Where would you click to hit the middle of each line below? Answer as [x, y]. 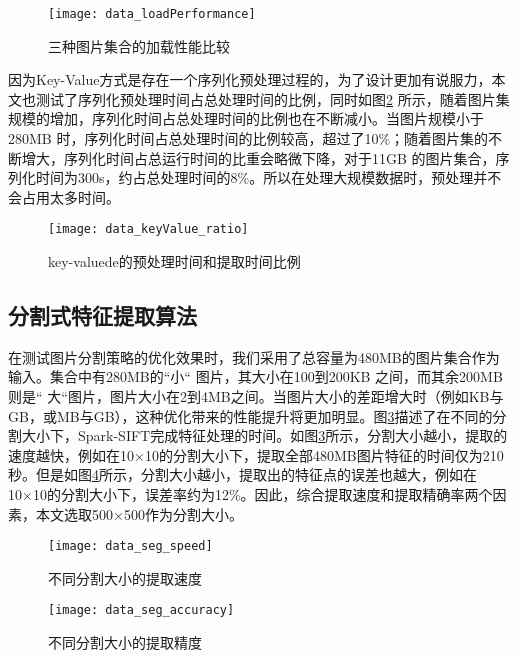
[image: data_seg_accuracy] [141, 610]
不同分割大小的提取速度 [125, 577]
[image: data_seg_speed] [130, 546]
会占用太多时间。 [64, 196]
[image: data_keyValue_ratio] [148, 229]
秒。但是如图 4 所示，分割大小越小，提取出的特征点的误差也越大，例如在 [242, 474]
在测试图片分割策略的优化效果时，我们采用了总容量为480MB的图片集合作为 [254, 356]
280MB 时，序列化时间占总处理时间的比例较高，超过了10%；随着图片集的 [248, 138]
